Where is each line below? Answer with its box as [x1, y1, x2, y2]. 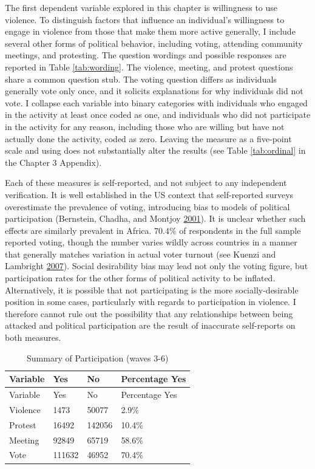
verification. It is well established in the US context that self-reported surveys [5, 188, 294, 200]
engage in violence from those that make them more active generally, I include [5, 25, 296, 38]
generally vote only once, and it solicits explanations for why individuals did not [5, 84, 303, 97]
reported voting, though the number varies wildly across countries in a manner [5, 236, 297, 248]
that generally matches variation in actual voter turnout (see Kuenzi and [5, 247, 276, 260]
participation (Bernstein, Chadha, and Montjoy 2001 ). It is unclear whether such [5, 212, 306, 225]
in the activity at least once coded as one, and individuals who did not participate [5, 108, 311, 121]
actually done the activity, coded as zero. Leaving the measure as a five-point [5, 132, 292, 145]
